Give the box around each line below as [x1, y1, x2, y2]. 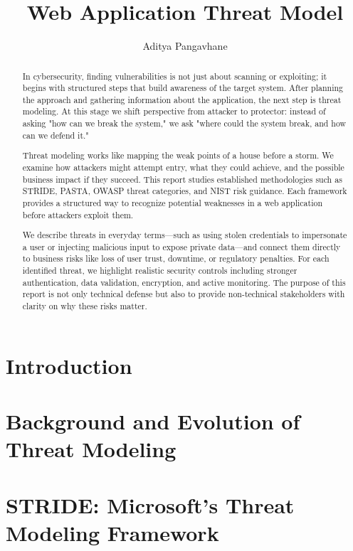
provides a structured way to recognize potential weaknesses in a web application [22, 196, 323, 208]
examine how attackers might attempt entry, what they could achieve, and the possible [22, 161, 344, 173]
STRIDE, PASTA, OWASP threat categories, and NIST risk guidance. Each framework [22, 185, 347, 197]
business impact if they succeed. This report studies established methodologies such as [22, 173, 342, 185]
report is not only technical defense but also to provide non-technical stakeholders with [22, 288, 345, 300]
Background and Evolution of [6, 407, 300, 436]
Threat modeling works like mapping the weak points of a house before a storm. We [22, 149, 334, 161]
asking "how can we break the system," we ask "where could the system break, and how [22, 117, 347, 129]
